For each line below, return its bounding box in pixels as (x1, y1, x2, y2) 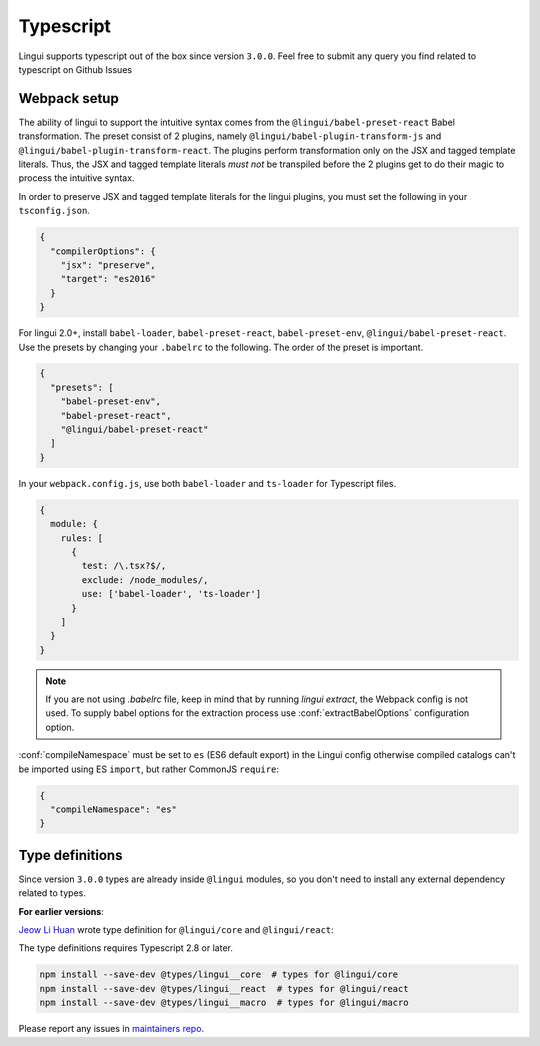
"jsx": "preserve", (60, 259, 157, 270)
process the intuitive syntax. (18, 172, 135, 184)
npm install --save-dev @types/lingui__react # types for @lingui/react (39, 983, 409, 994)
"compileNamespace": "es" (50, 804, 177, 815)
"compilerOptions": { (50, 245, 157, 257)
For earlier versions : (18, 905, 104, 917)
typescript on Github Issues (18, 63, 133, 75)
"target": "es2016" (60, 273, 157, 285)
